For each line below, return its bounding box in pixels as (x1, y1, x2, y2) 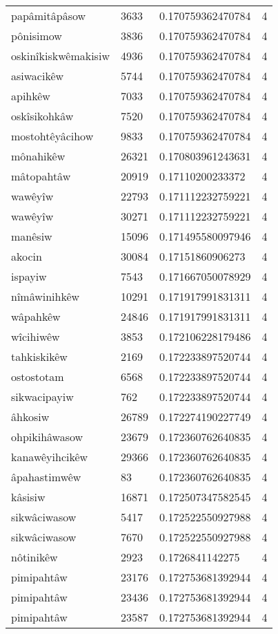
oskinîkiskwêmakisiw (11, 48, 110, 64)
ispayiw (11, 268, 47, 284)
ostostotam (11, 369, 64, 384)
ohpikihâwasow (11, 429, 83, 445)
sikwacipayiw (11, 389, 74, 404)
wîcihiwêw (11, 328, 60, 344)
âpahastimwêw (11, 469, 81, 485)
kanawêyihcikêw (11, 449, 88, 465)
